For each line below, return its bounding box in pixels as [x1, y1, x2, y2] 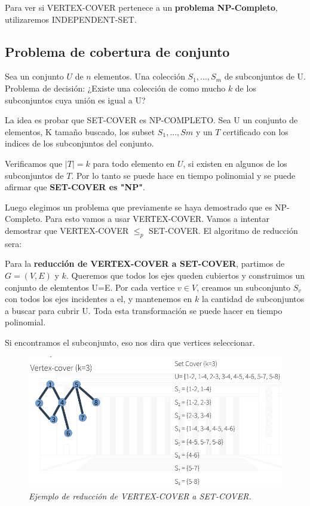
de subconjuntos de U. [224, 70, 306, 83]
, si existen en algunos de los [183, 157, 287, 169]
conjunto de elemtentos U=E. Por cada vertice [5, 281, 175, 293]
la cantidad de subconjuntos [202, 292, 305, 305]
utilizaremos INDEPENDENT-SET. [5, 13, 137, 25]
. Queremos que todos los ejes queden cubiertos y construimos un [66, 269, 305, 281]
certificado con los [223, 125, 288, 138]
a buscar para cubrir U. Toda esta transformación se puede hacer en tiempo [5, 304, 283, 316]
